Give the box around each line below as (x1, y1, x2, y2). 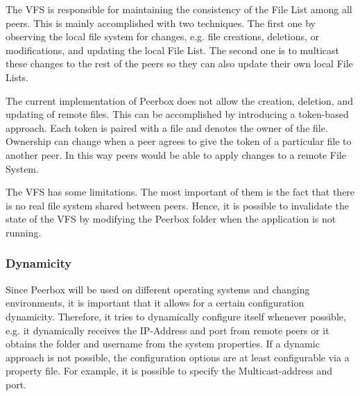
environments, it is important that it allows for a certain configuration (6, 295, 305, 310)
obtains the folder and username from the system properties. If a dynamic (6, 336, 320, 351)
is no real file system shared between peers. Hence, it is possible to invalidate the (6, 198, 349, 212)
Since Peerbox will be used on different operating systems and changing (6, 282, 310, 296)
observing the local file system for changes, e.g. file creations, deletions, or (6, 29, 320, 44)
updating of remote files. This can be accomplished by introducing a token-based (6, 107, 349, 121)
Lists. (6, 69, 29, 84)
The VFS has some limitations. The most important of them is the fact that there (6, 184, 355, 199)
